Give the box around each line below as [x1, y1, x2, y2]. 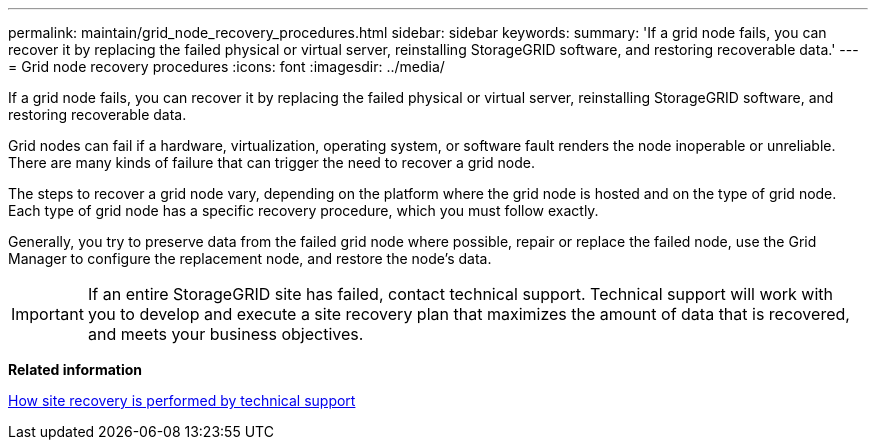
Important [11, 304, 84, 324]
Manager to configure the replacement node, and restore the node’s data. [8, 250, 492, 267]
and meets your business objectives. [87, 324, 364, 344]
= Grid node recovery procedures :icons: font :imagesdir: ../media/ [8, 58, 445, 75]
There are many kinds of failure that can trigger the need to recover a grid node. [8, 154, 536, 171]
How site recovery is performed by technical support [8, 392, 356, 409]
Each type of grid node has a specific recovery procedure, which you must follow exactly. [8, 202, 599, 219]
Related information [8, 361, 143, 378]
